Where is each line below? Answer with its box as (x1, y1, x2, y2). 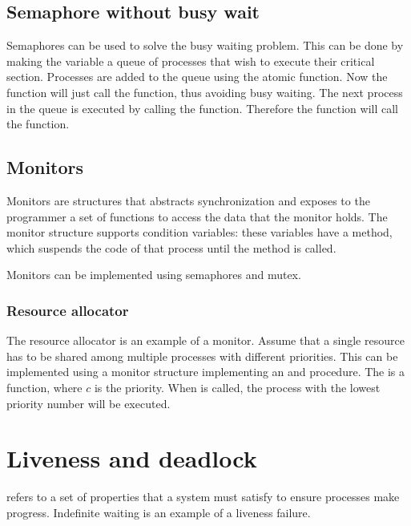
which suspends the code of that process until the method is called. (6, 239, 336, 256)
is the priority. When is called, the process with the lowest (94, 378, 381, 395)
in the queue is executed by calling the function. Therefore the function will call (6, 99, 399, 116)
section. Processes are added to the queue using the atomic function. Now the (6, 68, 388, 85)
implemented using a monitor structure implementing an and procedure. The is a (6, 363, 405, 380)
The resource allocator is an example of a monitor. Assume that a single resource (6, 332, 405, 349)
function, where (6, 378, 83, 395)
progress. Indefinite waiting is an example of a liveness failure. (6, 504, 311, 520)
